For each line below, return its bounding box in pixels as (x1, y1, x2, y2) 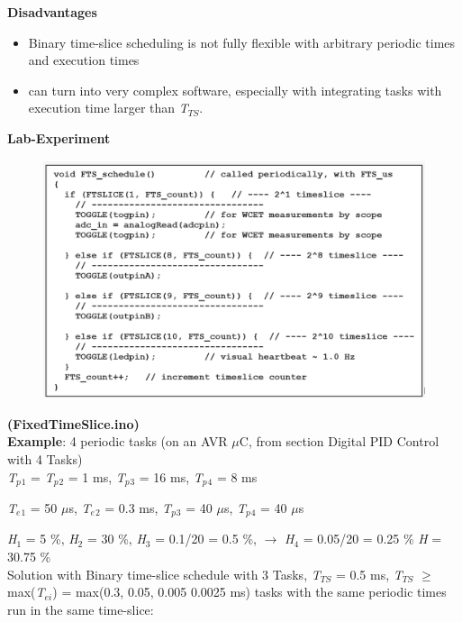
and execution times (28, 50, 140, 69)
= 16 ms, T (139, 467, 203, 486)
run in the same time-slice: (7, 599, 154, 618)
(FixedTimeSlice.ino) (7, 414, 140, 433)
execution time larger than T (28, 98, 188, 117)
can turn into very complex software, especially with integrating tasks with (28, 80, 442, 99)
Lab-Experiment (7, 128, 111, 147)
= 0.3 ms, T (104, 498, 172, 517)
